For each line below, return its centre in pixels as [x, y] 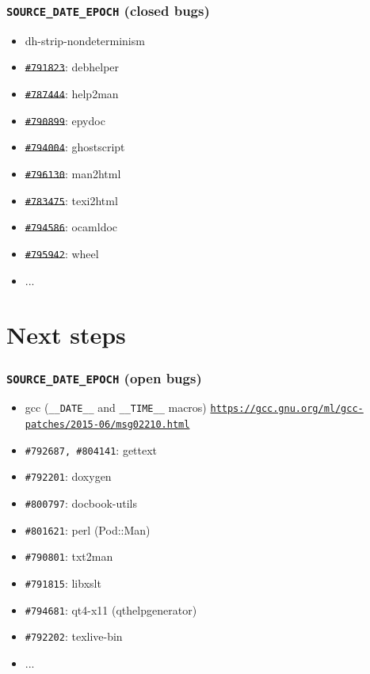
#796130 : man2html [73, 173]
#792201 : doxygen [68, 476]
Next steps [66, 335]
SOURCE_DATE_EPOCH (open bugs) [104, 377]
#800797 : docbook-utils [81, 503]
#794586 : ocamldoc [71, 227]
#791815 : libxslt [63, 583]
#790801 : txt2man [69, 556]
